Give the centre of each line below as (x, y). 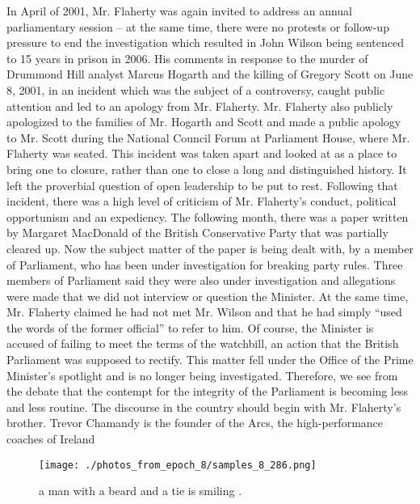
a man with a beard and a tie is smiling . (141, 491)
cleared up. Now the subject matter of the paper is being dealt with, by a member (210, 248)
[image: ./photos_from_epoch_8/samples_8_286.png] (178, 465)
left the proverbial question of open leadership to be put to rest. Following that (202, 185)
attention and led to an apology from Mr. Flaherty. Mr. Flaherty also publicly (200, 106)
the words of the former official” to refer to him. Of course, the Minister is (190, 327)
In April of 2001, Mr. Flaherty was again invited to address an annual (180, 11)
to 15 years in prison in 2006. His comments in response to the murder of (187, 58)
